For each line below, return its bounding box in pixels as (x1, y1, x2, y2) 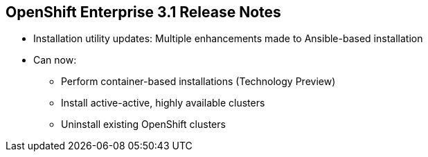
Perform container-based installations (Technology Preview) (61, 75, 336, 88)
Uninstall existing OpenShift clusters (61, 118, 226, 131)
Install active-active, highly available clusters (61, 97, 265, 109)
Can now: (33, 54, 77, 66)
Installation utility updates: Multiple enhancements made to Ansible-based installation (33, 33, 423, 45)
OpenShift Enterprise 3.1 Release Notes (6, 3, 281, 21)
